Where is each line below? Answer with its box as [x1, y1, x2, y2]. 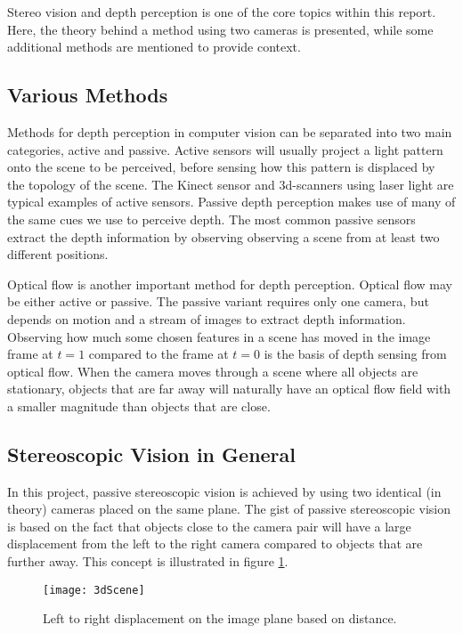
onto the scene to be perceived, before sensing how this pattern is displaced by [7, 158, 435, 176]
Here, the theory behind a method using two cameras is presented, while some [7, 20, 434, 38]
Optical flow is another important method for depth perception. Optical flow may [7, 274, 452, 293]
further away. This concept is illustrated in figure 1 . [7, 552, 288, 571]
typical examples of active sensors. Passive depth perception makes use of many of [7, 192, 456, 211]
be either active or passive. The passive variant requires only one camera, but [7, 292, 429, 311]
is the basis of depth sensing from [264, 345, 447, 363]
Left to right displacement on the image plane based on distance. [43, 609, 397, 628]
